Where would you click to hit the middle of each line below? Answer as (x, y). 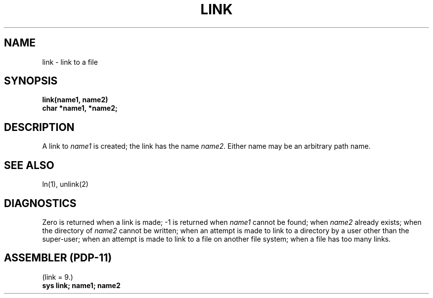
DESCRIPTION (39, 127)
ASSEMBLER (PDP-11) (58, 258)
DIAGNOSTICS (40, 203)
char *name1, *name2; (80, 108)
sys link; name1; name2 (81, 285)
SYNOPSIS (31, 81)
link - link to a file (70, 62)
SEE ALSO (29, 165)
